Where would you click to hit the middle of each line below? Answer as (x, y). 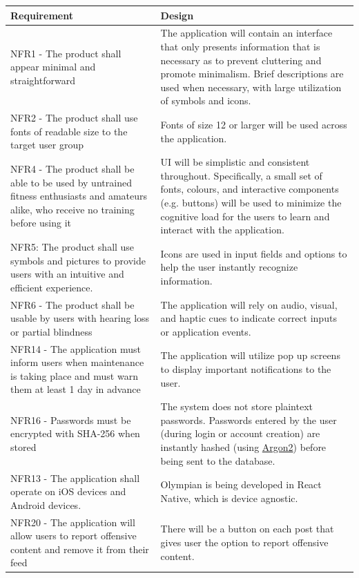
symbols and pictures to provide (78, 260)
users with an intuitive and (67, 274)
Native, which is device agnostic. (229, 498)
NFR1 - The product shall (66, 53)
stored (23, 447)
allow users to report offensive (74, 536)
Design (177, 15)
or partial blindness (51, 331)
